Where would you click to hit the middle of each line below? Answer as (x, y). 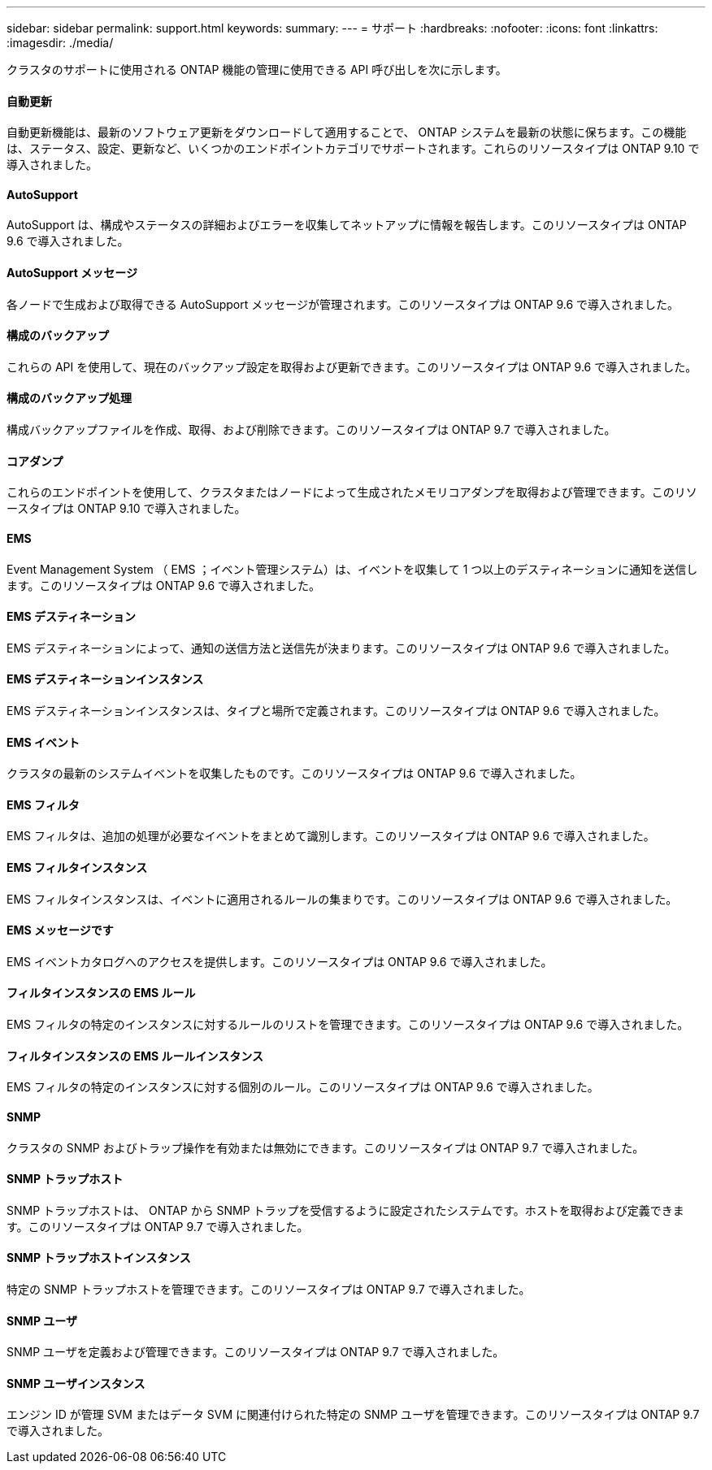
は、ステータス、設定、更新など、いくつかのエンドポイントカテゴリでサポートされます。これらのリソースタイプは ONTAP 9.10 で (353, 149)
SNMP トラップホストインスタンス (99, 1258)
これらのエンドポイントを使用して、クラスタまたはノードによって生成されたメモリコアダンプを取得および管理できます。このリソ (352, 492)
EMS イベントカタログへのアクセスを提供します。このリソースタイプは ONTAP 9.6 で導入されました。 (280, 961)
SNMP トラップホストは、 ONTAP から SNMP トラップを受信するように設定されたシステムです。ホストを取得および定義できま (345, 1210)
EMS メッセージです (60, 930)
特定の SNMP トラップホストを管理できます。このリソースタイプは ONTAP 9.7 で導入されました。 (269, 1289)
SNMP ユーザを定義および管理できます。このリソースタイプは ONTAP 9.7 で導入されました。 (256, 1352)
